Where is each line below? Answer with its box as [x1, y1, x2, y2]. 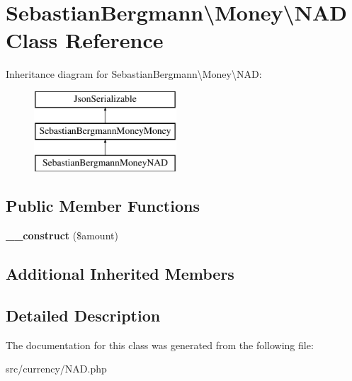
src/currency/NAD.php [6, 361, 107, 376]
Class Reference [6, 25, 164, 55]
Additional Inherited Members [6, 263, 234, 285]
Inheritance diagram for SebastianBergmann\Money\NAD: [6, 67, 262, 81]
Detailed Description [6, 304, 161, 326]
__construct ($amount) [6, 228, 118, 243]
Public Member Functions [6, 195, 200, 217]
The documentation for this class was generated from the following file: [6, 337, 314, 352]
